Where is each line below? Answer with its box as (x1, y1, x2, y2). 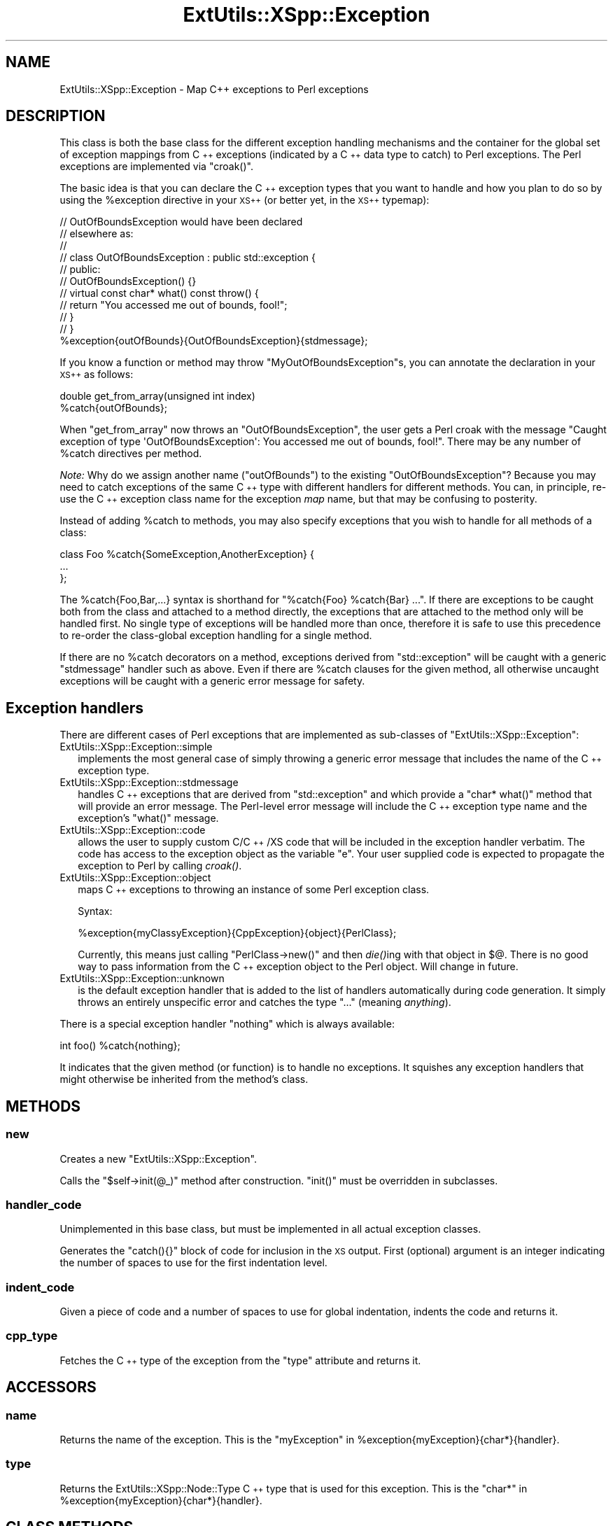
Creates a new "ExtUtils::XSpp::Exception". (59, 1152, 257, 1165)
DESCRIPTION (6, 107, 106, 125)
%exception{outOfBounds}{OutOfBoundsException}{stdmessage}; (59, 335, 368, 347)
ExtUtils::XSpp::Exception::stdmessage (59, 776, 239, 789)
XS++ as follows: (59, 368, 134, 381)
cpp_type (6, 1329, 58, 1343)
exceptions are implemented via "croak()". (59, 160, 253, 173)
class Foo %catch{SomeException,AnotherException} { (59, 548, 314, 561)
